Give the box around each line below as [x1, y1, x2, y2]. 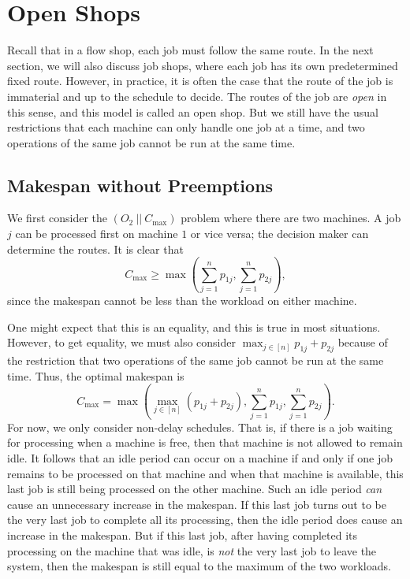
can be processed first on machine [15, 225, 178, 242]
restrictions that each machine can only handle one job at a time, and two [7, 119, 365, 135]
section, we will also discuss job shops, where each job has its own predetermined [7, 57, 398, 73]
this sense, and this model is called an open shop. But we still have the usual [7, 103, 378, 120]
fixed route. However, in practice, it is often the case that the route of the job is [7, 72, 393, 89]
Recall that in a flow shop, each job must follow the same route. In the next [7, 42, 374, 58]
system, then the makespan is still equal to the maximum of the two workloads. [7, 558, 391, 574]
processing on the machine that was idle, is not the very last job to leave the [7, 542, 377, 559]
